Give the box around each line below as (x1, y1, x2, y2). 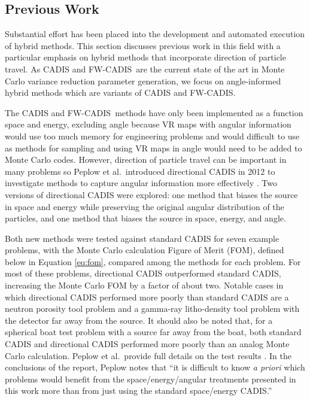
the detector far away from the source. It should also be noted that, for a (5, 314, 273, 326)
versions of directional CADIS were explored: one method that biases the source (5, 188, 298, 200)
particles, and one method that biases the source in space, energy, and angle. (5, 212, 286, 224)
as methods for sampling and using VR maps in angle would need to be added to (5, 141, 302, 154)
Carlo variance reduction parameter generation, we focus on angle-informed (5, 74, 281, 87)
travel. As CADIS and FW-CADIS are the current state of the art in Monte (5, 62, 285, 75)
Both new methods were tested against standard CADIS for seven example (5, 232, 279, 244)
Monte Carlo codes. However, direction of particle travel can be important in (5, 153, 287, 166)
